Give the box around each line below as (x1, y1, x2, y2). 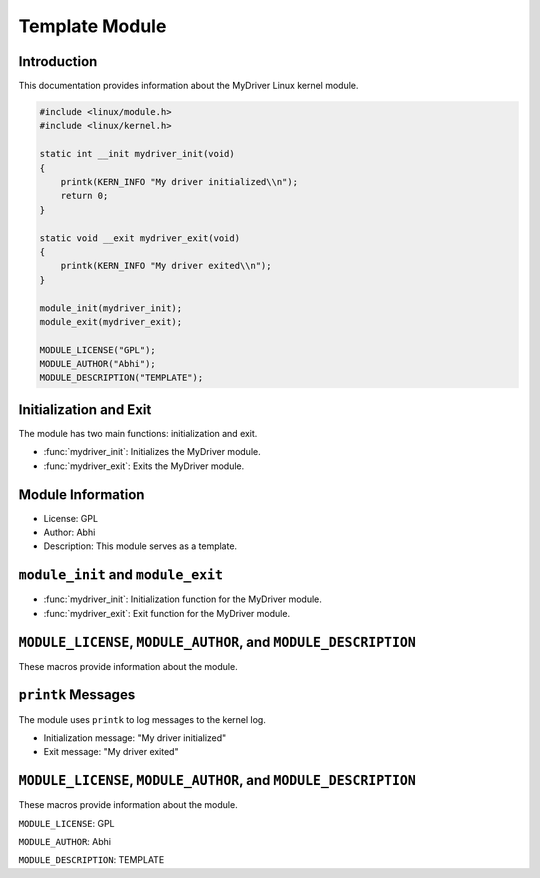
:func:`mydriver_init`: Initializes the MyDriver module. (43, 446, 261, 458)
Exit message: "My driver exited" (43, 746, 179, 758)
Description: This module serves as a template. (43, 540, 238, 552)
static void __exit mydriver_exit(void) (39, 232, 240, 244)
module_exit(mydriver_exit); (39, 316, 183, 327)
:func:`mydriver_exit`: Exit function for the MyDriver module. (43, 607, 290, 619)
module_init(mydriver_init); (39, 302, 183, 314)
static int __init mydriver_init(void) (39, 148, 235, 160)
